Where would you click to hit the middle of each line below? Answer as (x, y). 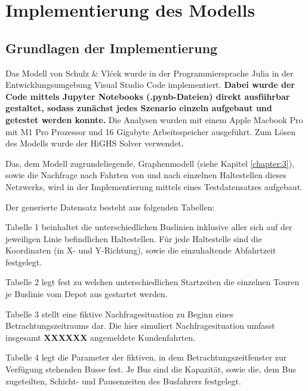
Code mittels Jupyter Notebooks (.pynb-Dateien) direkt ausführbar (148, 96)
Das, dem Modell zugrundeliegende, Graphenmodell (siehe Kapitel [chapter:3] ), (150, 163)
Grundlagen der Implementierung (112, 48)
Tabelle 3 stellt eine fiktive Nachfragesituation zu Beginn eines (119, 314)
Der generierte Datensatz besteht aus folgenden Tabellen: (110, 207)
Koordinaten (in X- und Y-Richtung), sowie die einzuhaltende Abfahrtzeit (141, 250)
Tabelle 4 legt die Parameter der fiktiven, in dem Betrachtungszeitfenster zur (146, 357)
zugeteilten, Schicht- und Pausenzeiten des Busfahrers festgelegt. (123, 381)
